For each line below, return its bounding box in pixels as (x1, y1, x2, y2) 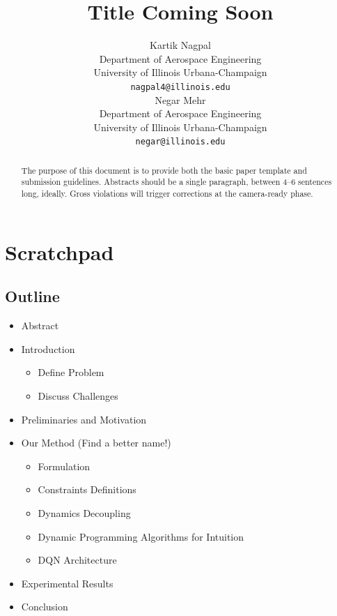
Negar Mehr (155, 92, 206, 107)
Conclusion (21, 599, 68, 614)
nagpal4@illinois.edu (130, 82, 230, 92)
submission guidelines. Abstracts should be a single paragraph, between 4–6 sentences (21, 176, 332, 188)
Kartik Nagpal (150, 38, 211, 52)
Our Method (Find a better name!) (21, 435, 171, 450)
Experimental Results (21, 576, 113, 590)
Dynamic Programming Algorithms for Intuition (38, 529, 244, 543)
